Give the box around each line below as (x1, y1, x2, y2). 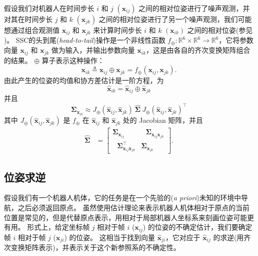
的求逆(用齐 (213, 232, 251, 242)
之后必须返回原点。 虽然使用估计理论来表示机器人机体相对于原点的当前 (17, 202, 250, 213)
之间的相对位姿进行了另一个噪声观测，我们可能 (99, 14, 252, 24)
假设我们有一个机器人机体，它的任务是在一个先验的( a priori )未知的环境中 (4, 192, 241, 203)
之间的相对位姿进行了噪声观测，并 (138, 3, 250, 13)
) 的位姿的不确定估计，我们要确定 (143, 222, 253, 232)
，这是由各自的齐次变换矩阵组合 (146, 45, 251, 55)
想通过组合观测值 (4, 25, 60, 35)
